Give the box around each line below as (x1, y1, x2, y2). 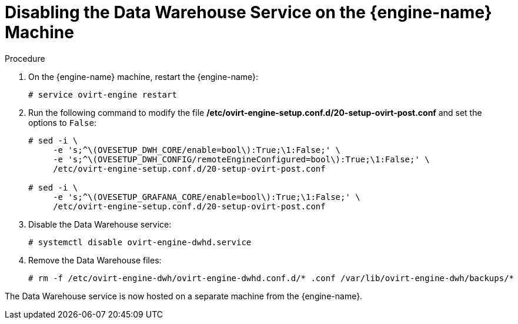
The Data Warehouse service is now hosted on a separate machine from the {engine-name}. (5, 290, 363, 301)
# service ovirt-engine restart (28, 89, 177, 99)
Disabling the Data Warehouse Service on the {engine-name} (5, 2, 492, 22)
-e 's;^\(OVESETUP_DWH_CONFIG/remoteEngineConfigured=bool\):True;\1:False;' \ (53, 154, 430, 164)
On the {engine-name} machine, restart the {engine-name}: (28, 71, 259, 82)
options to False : (28, 117, 96, 128)
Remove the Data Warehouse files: (28, 255, 162, 265)
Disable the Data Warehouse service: (28, 219, 172, 229)
